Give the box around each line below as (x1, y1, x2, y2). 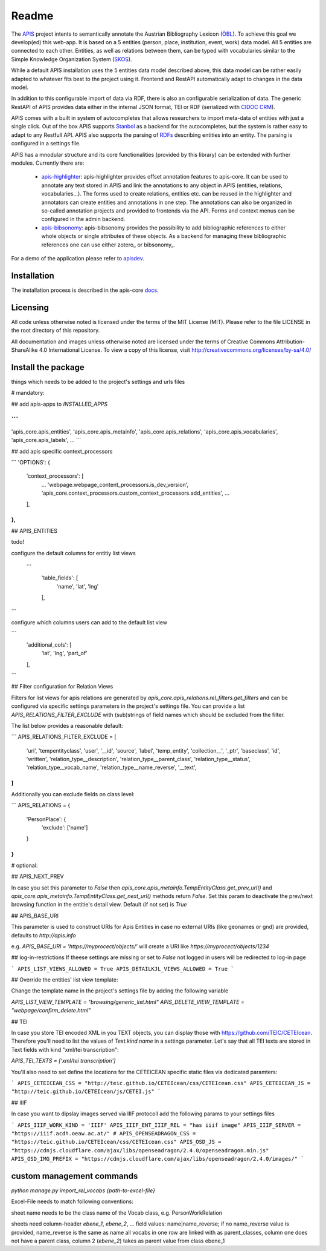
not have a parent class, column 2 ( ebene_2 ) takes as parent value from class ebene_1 (11, 1237, 225, 1244)
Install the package (11, 362, 85, 372)
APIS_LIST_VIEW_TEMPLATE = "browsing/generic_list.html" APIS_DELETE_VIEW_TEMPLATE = (11, 998, 245, 1005)
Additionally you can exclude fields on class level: (11, 790, 135, 797)
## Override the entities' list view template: (11, 976, 118, 983)
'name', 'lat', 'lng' (56, 583, 99, 590)
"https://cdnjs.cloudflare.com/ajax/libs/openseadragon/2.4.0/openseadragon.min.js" (11, 1147, 269, 1154)
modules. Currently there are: (11, 159, 85, 167)
